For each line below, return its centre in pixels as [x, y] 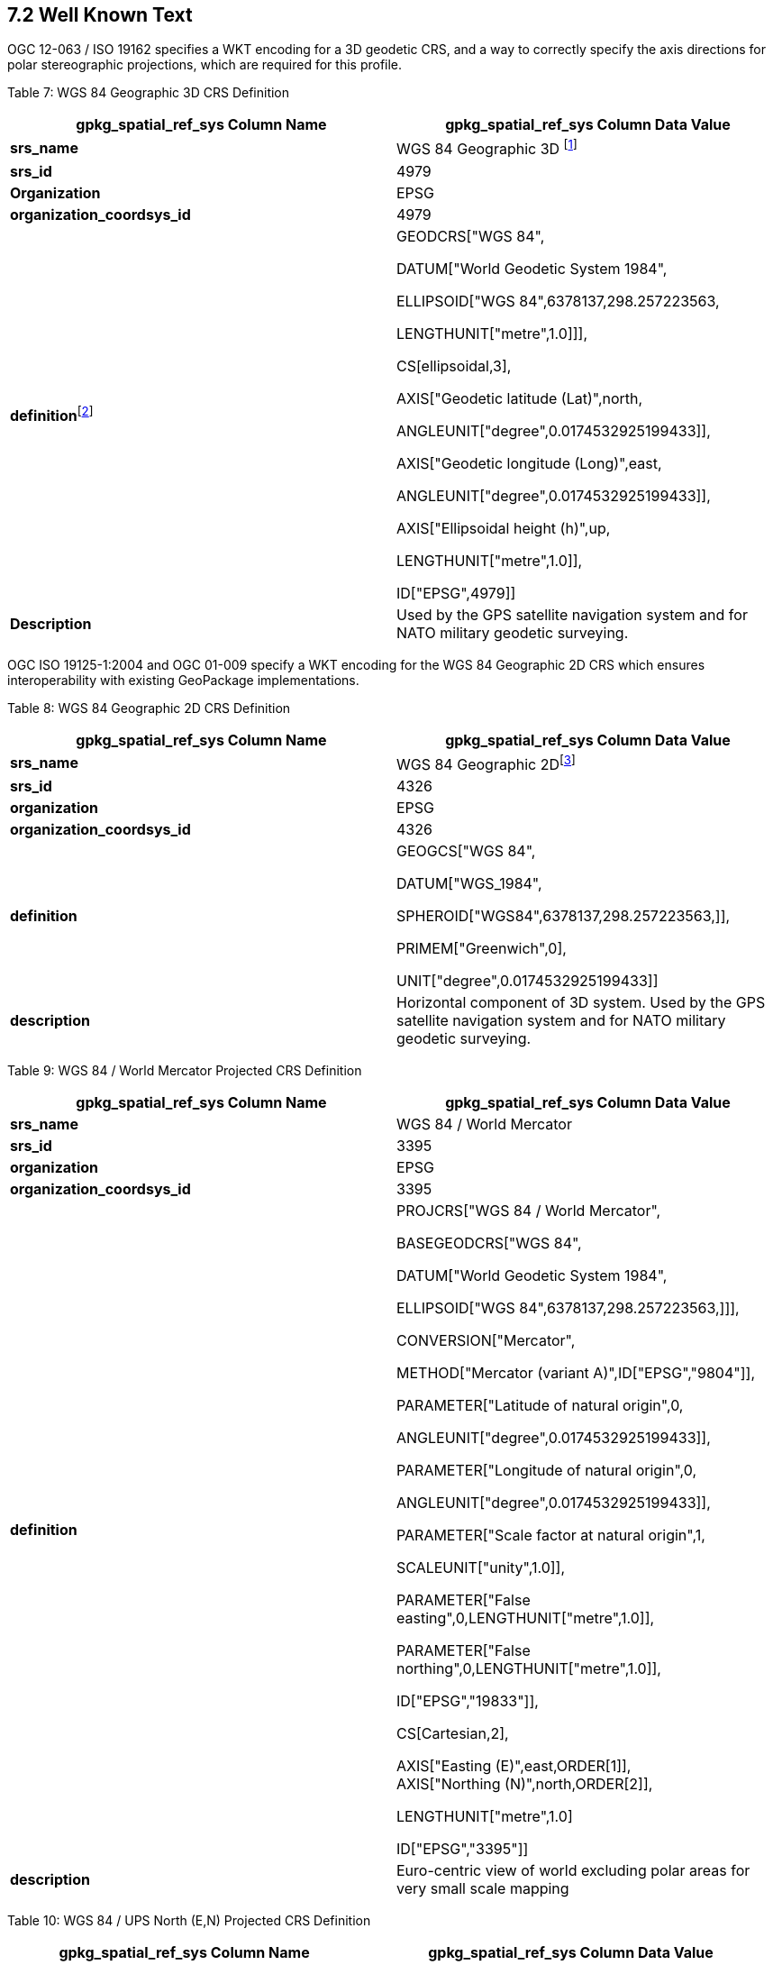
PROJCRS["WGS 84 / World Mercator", [529, 1211]
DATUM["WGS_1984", [469, 884]
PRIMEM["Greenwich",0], [482, 949]
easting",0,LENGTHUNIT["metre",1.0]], [526, 1618]
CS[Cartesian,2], [453, 1734]
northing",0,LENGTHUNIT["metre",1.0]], [529, 1669]
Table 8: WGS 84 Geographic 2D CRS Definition [149, 708]
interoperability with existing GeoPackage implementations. [183, 680]
